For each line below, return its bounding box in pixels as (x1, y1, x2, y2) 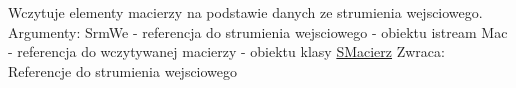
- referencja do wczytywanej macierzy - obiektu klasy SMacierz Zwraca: (8, 41, 445, 62)
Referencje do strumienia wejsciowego (8, 60, 238, 81)
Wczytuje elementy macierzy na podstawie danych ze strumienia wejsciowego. (8, 2, 483, 22)
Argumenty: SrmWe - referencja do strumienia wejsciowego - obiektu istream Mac (8, 21, 508, 42)
